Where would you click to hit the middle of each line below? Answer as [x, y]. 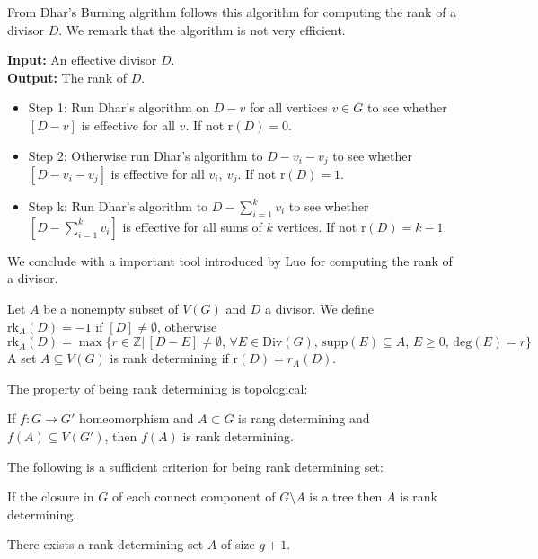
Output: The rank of [67, 77]
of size [238, 544]
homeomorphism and [136, 418]
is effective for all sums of [192, 226]
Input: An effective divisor [82, 60]
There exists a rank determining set [106, 544]
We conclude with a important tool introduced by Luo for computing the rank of [230, 260]
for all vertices [288, 107]
